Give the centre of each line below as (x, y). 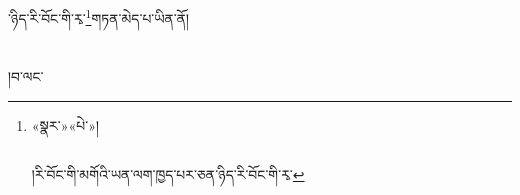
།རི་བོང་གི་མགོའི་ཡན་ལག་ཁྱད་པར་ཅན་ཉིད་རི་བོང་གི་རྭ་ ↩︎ (168, 174)
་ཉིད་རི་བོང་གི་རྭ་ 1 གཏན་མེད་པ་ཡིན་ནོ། (99, 16)
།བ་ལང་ (26, 76)
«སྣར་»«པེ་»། (65, 125)
